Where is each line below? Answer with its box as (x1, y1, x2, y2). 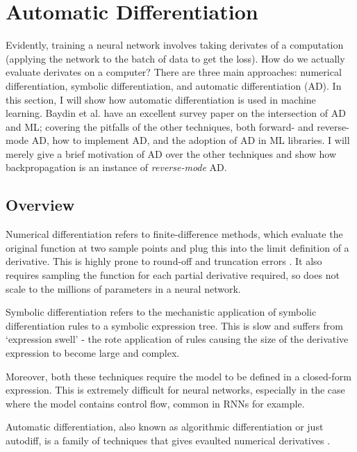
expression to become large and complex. (6, 346, 180, 360)
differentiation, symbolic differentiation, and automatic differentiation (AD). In (6, 78, 342, 92)
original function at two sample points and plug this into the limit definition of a (6, 240, 349, 255)
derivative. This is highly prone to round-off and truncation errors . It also (6, 254, 322, 268)
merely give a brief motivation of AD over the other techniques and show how (6, 146, 337, 161)
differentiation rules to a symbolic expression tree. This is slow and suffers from (6, 318, 343, 332)
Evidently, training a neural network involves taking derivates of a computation (6, 38, 344, 52)
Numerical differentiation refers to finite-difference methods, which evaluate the (6, 227, 343, 241)
